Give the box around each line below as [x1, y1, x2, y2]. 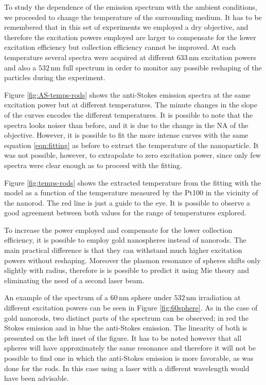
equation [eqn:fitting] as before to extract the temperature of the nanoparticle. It [4, 139, 259, 150]
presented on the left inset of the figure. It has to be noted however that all [4, 332, 242, 343]
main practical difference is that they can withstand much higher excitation [4, 245, 242, 255]
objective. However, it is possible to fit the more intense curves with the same [4, 130, 249, 140]
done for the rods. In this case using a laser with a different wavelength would [4, 362, 250, 373]
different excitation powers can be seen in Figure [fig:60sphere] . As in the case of [4, 302, 258, 313]
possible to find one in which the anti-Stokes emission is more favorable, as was [4, 353, 254, 363]
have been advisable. [4, 373, 69, 383]
